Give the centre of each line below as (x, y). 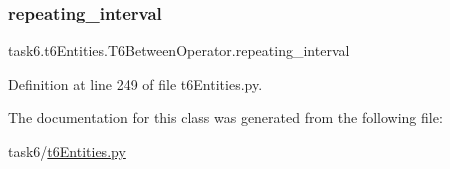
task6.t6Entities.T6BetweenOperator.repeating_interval (179, 50)
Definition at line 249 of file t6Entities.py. (135, 83)
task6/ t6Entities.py (67, 151)
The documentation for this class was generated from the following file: (225, 117)
